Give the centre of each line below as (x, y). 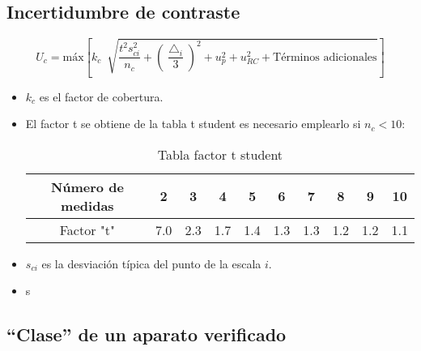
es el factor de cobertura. (101, 96)
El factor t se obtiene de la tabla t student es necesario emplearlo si (193, 124)
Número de (87, 186)
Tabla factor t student (220, 154)
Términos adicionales (325, 57)
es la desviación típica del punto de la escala (151, 263)
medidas (87, 205)
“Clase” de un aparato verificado (147, 334)
